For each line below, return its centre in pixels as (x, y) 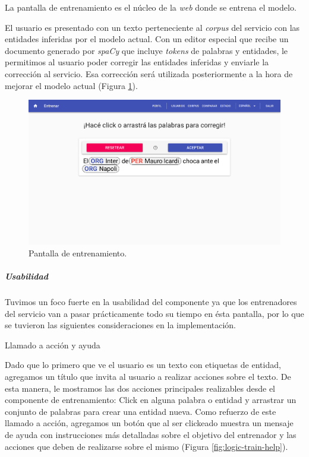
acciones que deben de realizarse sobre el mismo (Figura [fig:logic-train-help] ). (146, 446)
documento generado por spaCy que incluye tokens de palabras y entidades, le (146, 50)
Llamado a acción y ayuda (53, 345)
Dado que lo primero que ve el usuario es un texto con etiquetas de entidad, (143, 365)
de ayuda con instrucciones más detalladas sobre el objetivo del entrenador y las (151, 434)
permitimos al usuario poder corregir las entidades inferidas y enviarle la (137, 62)
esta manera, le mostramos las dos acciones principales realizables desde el (140, 388)
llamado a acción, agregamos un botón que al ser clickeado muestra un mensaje (149, 423)
